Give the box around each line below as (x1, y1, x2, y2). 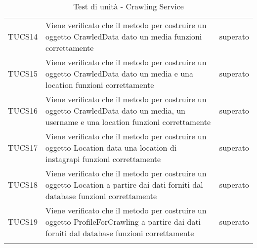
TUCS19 (8, 216, 38, 227)
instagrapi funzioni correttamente (45, 153, 161, 165)
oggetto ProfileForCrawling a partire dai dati (45, 216, 201, 227)
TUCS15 (8, 68, 38, 79)
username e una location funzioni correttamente (45, 116, 211, 127)
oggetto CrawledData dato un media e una (45, 68, 193, 79)
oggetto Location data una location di (45, 142, 177, 153)
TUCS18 (8, 179, 38, 190)
